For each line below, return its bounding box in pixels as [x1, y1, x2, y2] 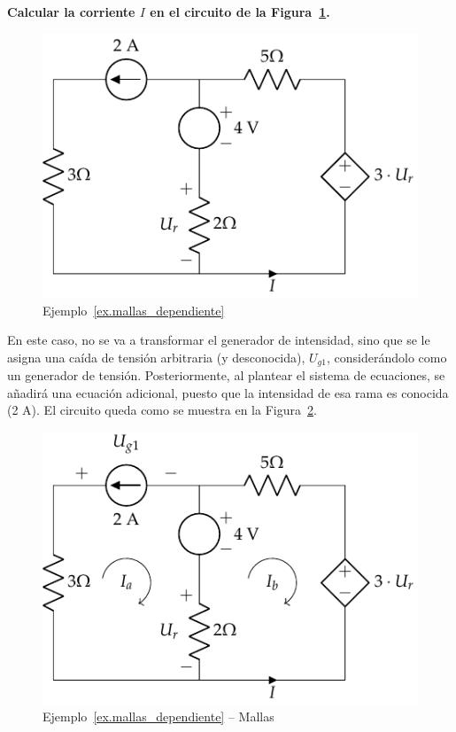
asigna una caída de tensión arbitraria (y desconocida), [7, 347, 305, 366]
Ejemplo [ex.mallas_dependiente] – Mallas [43, 707, 274, 726]
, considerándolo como [326, 347, 447, 366]
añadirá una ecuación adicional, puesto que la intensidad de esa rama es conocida [7, 383, 449, 401]
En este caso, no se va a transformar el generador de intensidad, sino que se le [7, 331, 430, 349]
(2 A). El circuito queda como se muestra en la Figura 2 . [7, 401, 317, 419]
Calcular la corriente [7, 3, 135, 20]
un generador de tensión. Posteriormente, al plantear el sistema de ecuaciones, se [7, 366, 445, 385]
